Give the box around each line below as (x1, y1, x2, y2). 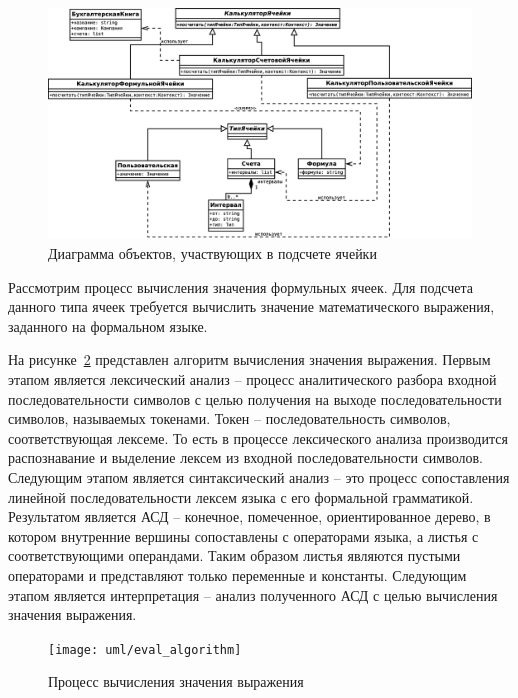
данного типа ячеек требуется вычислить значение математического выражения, (8, 296, 495, 317)
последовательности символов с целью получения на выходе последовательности (8, 388, 502, 409)
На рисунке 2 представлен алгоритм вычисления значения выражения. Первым (8, 349, 491, 370)
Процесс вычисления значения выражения (48, 671, 304, 692)
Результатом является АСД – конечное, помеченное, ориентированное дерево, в (8, 506, 491, 527)
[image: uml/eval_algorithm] (48, 642, 242, 657)
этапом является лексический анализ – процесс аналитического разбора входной (8, 369, 497, 390)
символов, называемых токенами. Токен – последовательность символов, (8, 408, 451, 429)
